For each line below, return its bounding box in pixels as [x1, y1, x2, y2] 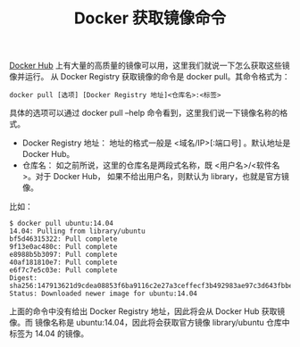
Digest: [9, 274, 38, 283]
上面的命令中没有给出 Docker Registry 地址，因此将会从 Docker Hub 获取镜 [9, 306, 286, 317]
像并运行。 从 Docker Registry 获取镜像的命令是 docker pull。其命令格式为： [9, 71, 290, 82]
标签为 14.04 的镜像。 [9, 328, 89, 339]
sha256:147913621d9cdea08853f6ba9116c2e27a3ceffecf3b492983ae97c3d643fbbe [9, 282, 294, 291]
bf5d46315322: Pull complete [9, 235, 118, 244]
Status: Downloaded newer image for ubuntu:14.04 [9, 289, 198, 299]
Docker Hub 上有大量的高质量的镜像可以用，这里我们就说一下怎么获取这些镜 [9, 60, 290, 71]
